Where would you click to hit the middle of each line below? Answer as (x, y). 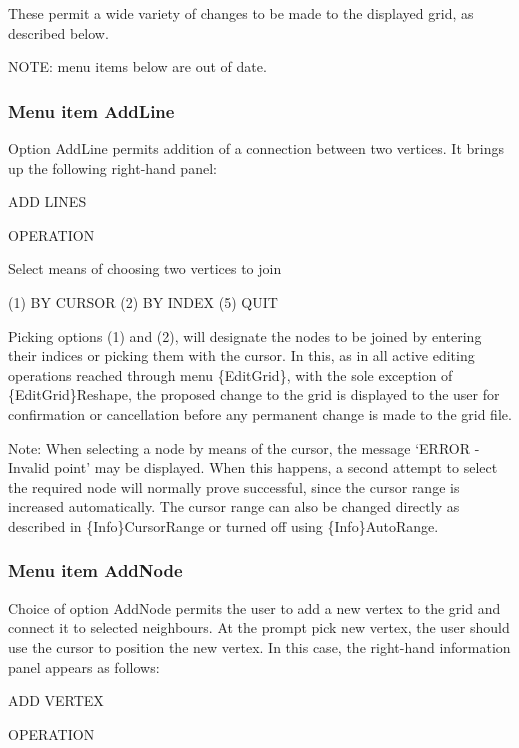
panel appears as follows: (84, 666)
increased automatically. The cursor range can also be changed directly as (234, 506)
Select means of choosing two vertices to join (145, 268)
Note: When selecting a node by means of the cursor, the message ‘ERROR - (244, 447)
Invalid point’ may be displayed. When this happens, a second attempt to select (253, 467)
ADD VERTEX (56, 700)
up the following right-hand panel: (112, 167)
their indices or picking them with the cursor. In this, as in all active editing (241, 355)
